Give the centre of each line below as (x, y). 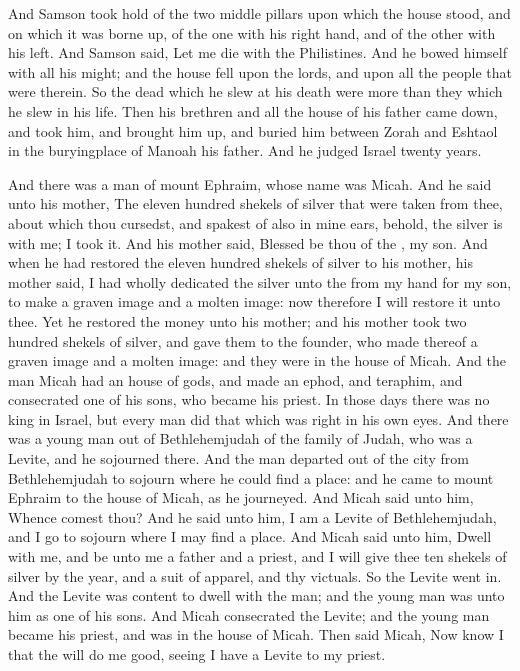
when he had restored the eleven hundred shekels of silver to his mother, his (240, 262)
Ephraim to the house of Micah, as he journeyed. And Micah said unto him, (241, 497)
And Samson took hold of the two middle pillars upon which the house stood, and (259, 13)
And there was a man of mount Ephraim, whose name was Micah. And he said (250, 183)
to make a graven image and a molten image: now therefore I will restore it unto (254, 301)
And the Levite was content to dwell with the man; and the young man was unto (256, 595)
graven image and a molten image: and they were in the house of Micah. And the (257, 360)
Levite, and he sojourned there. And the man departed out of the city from (238, 458)
